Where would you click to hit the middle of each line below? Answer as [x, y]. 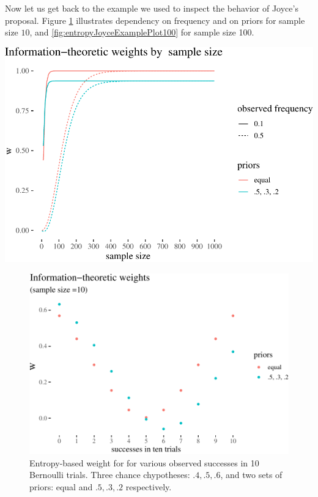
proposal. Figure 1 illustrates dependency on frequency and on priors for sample [155, 20]
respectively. [149, 486]
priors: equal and [61, 486]
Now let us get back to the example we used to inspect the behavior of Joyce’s [152, 8]
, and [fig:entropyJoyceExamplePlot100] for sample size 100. [142, 32]
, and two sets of [251, 475]
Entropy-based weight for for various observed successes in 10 [144, 462]
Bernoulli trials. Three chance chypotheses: [110, 475]
